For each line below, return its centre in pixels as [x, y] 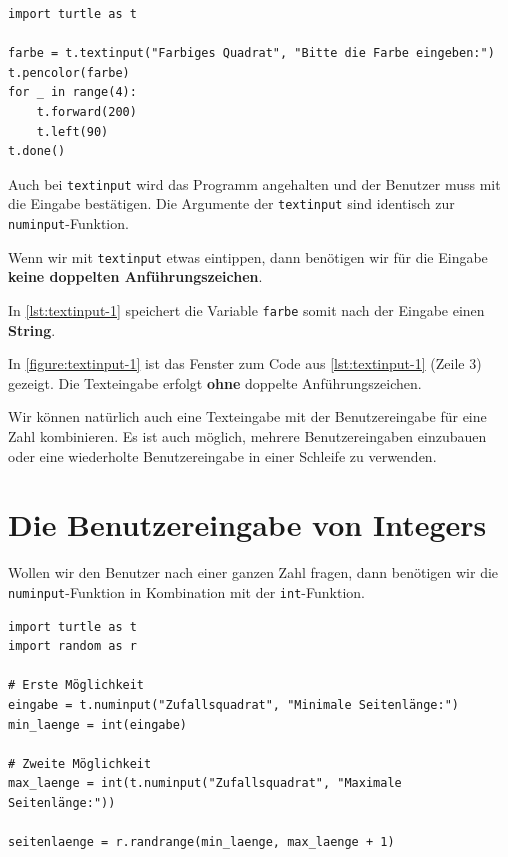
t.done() [37, 151]
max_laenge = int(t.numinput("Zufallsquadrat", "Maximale [205, 783]
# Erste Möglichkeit [76, 685]
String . [32, 329]
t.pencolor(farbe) [69, 72]
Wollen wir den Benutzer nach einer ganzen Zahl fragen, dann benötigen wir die [253, 572]
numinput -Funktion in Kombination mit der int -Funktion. [186, 591]
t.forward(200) [86, 111]
